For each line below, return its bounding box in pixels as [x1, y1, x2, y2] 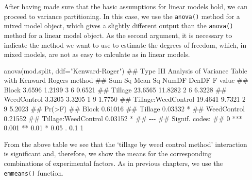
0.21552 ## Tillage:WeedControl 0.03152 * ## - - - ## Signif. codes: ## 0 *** [4, 113, 243, 123]
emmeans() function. [4, 167, 64, 178]
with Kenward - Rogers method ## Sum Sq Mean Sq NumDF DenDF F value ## [4, 75, 249, 85]
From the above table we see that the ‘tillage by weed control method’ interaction [4, 139, 247, 149]
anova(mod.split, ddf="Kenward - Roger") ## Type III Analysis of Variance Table [4, 65, 248, 75]
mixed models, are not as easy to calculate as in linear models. [4, 49, 190, 59]
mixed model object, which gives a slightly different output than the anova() [4, 20, 234, 31]
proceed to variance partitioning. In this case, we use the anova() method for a [4, 11, 240, 21]
